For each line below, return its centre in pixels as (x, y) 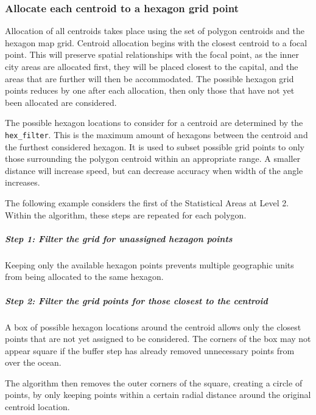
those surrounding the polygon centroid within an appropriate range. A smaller (153, 159)
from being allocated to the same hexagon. (84, 277)
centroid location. (37, 407)
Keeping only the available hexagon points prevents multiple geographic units (149, 264)
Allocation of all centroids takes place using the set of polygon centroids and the (155, 31)
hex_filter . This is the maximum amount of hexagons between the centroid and (156, 134)
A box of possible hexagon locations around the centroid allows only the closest (153, 326)
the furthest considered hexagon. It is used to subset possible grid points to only (155, 146)
